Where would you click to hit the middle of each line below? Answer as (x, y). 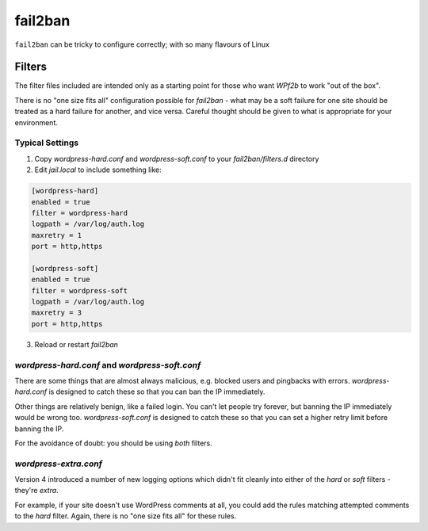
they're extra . (36, 491)
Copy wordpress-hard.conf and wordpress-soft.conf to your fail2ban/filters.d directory (177, 159)
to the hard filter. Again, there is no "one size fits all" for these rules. (126, 516)
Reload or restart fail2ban (76, 344)
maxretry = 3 (57, 313)
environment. (36, 122)
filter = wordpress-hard (80, 213)
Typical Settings (47, 143)
